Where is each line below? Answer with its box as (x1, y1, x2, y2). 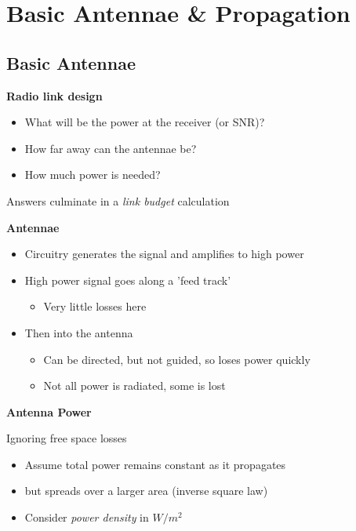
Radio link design (6, 87, 103, 104)
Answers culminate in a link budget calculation (6, 192, 230, 209)
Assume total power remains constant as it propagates (24, 456, 286, 472)
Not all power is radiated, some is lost (43, 377, 226, 394)
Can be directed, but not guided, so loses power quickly (43, 351, 311, 367)
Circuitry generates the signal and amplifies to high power (24, 245, 304, 262)
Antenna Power (6, 403, 92, 420)
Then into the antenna (24, 324, 133, 340)
